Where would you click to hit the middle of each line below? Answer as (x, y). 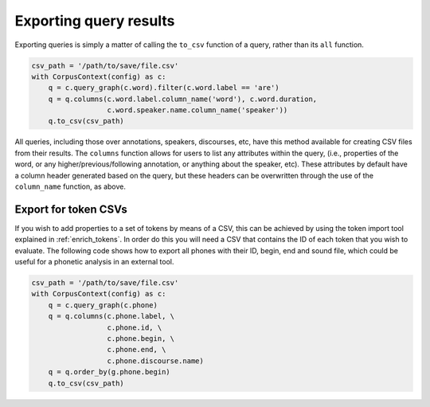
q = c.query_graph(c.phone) (103, 305)
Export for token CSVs (71, 209)
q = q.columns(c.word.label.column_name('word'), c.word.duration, (183, 99)
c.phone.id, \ (135, 327)
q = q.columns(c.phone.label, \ (111, 316)
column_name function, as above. (70, 186)
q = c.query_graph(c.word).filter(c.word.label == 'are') (164, 88)
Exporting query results (95, 21)
